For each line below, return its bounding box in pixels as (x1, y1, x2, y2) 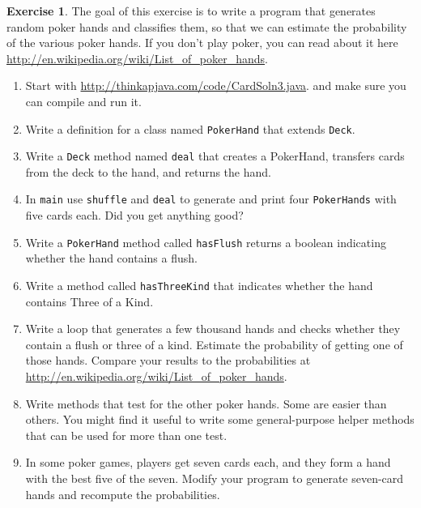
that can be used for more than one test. (25, 426, 228, 443)
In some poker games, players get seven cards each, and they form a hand (25, 454, 391, 471)
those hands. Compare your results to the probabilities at (25, 352, 311, 369)
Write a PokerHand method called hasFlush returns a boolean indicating (25, 233, 386, 250)
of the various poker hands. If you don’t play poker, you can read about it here (6, 34, 398, 51)
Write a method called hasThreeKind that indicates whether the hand (25, 276, 373, 293)
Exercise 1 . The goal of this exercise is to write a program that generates (6, 2, 376, 19)
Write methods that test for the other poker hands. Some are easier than (25, 395, 387, 412)
